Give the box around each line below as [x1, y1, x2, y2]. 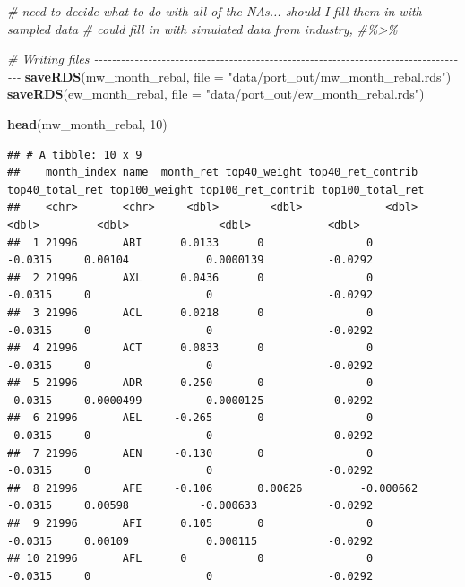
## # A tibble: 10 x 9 [7, 148, 142, 161]
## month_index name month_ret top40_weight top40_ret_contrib [7, 166, 418, 179]
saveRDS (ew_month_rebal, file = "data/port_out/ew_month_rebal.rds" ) [7, 84, 425, 103]
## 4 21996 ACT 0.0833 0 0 [7, 341, 374, 355]
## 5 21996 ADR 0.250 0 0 [7, 376, 374, 390]
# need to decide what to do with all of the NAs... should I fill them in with [7, 2, 422, 20]
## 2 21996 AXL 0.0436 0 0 [7, 271, 374, 284]
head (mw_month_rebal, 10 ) [7, 114, 168, 133]
